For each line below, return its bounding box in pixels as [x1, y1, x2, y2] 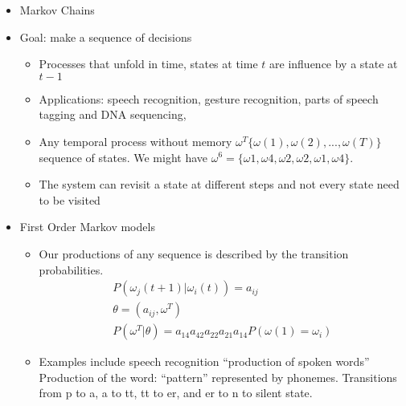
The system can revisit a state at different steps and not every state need [39, 176, 400, 193]
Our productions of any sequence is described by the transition [39, 245, 349, 262]
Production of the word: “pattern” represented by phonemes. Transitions [39, 368, 397, 385]
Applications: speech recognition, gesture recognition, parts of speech [39, 90, 379, 107]
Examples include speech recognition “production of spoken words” [39, 353, 370, 370]
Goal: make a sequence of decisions [19, 28, 192, 45]
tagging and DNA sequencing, [39, 106, 187, 123]
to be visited [39, 191, 100, 208]
